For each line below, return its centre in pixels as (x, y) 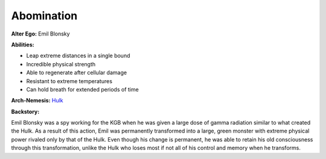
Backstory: (25, 111)
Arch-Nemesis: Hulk (37, 101)
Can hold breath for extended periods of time (82, 89)
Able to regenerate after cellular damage (76, 73)
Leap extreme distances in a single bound (78, 56)
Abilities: (23, 45)
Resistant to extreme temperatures (69, 81)
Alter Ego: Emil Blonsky (40, 34)
